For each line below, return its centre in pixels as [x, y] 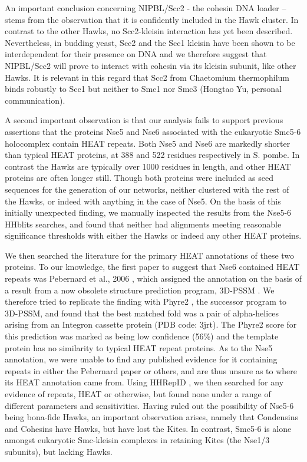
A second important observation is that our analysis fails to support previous [144, 120]
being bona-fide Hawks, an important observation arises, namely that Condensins [151, 417]
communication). [35, 100]
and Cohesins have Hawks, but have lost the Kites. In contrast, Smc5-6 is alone [148, 428]
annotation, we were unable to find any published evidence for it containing [141, 359]
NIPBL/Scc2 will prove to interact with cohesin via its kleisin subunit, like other [151, 65]
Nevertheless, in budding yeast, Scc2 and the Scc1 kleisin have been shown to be [150, 42]
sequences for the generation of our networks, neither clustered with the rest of [147, 189]
